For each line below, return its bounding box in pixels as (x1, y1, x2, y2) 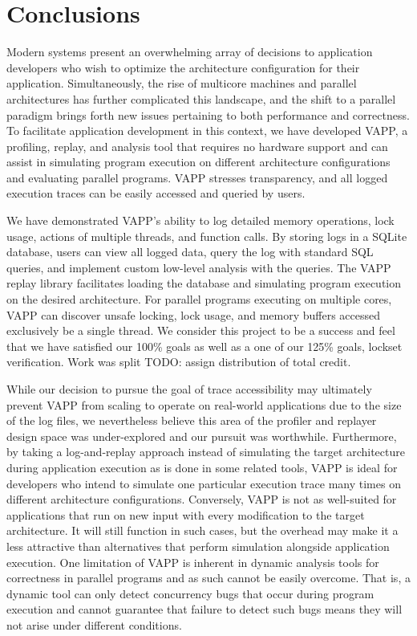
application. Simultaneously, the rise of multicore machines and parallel (6, 75, 357, 92)
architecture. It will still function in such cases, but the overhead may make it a (6, 522, 399, 539)
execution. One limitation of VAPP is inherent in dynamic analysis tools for (6, 553, 379, 570)
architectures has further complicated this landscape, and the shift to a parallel (6, 90, 396, 107)
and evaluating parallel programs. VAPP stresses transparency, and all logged (6, 169, 388, 185)
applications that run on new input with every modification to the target (6, 506, 365, 523)
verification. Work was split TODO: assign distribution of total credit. (6, 353, 351, 370)
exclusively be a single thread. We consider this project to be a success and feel (6, 322, 395, 339)
